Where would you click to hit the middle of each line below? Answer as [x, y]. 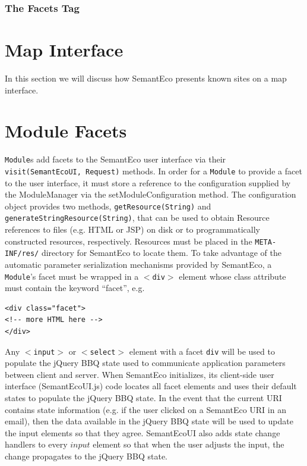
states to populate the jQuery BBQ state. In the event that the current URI [143, 398]
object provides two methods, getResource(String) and [108, 206]
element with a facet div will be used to [202, 351]
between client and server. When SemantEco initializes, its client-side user [140, 374]
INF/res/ [22, 254]
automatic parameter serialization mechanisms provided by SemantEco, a [138, 264]
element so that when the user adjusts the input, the [189, 444]
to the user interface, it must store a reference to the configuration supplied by [148, 182]
